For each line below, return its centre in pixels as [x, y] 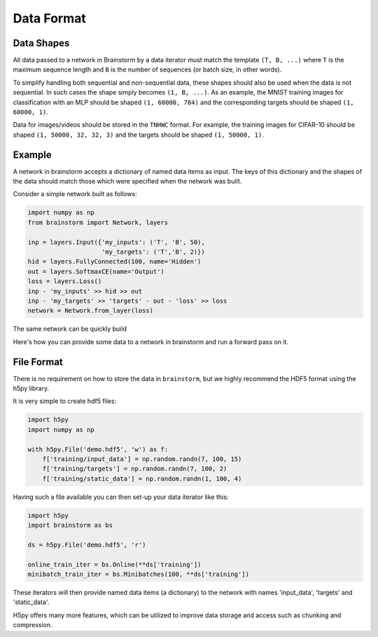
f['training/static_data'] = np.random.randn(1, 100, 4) [142, 479]
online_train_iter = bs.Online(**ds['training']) [114, 564]
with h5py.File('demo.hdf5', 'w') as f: [98, 449]
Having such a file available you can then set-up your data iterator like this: [121, 497]
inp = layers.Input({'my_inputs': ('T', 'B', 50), [117, 242]
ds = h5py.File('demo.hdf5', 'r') [87, 544]
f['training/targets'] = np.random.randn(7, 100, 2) [135, 469]
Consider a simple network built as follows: [75, 194]
